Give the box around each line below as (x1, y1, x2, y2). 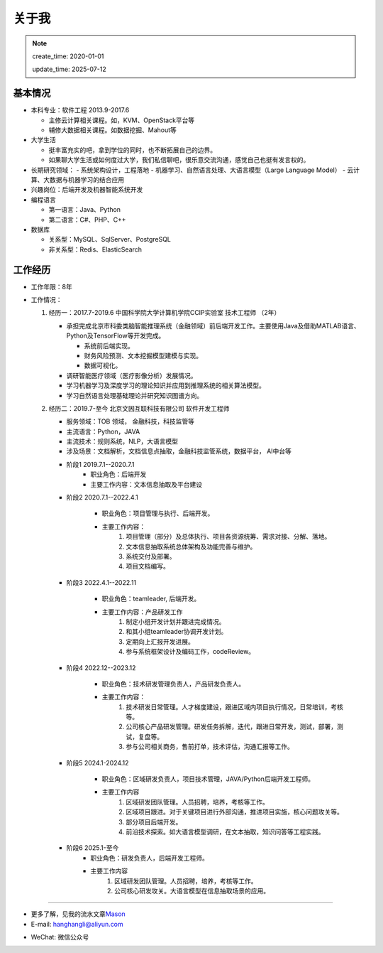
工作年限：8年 (30, 282, 72, 291)
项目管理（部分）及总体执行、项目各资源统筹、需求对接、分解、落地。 (126, 532, 331, 541)
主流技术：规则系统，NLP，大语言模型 (66, 437, 179, 446)
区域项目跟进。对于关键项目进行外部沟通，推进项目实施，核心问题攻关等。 (126, 807, 343, 817)
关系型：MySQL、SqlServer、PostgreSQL (48, 235, 172, 244)
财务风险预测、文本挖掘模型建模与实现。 (84, 351, 202, 360)
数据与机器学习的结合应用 (49, 175, 124, 184)
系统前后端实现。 (84, 341, 134, 350)
